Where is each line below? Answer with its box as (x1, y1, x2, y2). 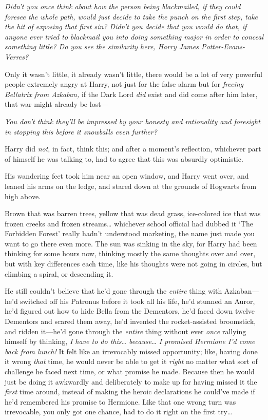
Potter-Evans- (201, 41, 245, 52)
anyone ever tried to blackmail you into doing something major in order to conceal (5, 31, 264, 42)
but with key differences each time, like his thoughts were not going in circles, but (5, 258, 262, 269)
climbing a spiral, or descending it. (5, 268, 113, 279)
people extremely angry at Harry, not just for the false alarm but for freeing (5, 79, 243, 89)
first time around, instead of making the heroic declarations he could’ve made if (5, 386, 255, 397)
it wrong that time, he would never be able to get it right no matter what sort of (5, 356, 258, 367)
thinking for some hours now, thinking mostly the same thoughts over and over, (5, 248, 256, 259)
